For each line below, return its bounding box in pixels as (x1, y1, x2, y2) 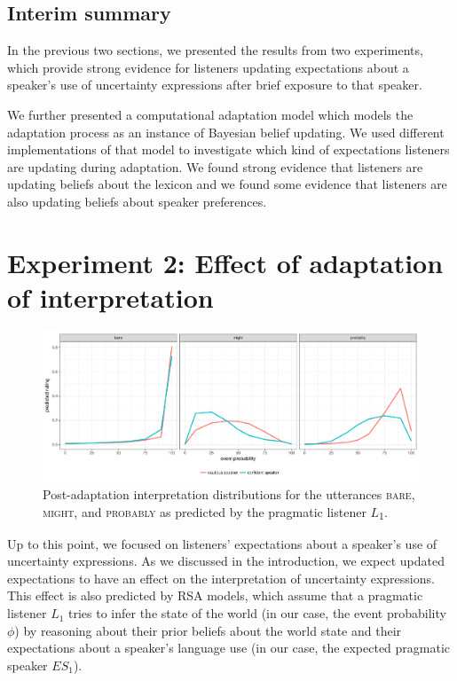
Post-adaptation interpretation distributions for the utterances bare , (43, 484, 415, 503)
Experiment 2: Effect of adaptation (7, 244, 444, 280)
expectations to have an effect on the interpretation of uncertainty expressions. (7, 568, 435, 587)
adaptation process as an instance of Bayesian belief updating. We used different (7, 122, 445, 141)
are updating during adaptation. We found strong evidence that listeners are (7, 157, 423, 176)
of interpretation (7, 278, 214, 315)
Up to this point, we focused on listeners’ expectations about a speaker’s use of (7, 534, 437, 552)
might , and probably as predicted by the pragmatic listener (43, 502, 366, 521)
